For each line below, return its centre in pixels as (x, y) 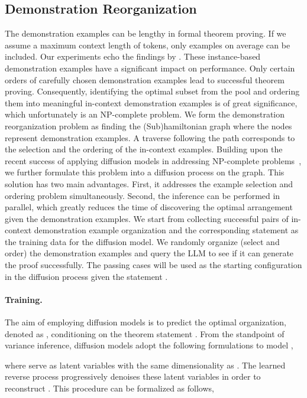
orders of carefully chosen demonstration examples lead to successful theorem (145, 79)
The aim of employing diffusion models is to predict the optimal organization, (146, 322)
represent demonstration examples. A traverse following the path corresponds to (150, 137)
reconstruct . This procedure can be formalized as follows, (109, 388)
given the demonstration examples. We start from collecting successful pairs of (147, 218)
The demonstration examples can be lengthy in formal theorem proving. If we (146, 33)
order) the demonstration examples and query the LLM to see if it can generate (149, 253)
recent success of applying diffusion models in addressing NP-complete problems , (153, 160)
